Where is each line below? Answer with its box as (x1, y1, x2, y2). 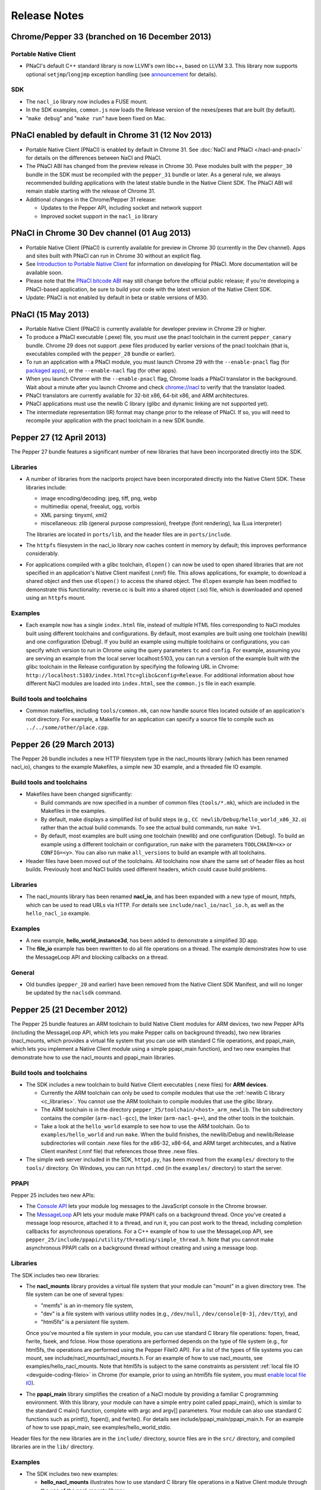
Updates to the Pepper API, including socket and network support (40, 204, 202, 212)
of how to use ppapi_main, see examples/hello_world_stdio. (26, 1424, 172, 1431)
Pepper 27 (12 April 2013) (11, 432, 106, 442)
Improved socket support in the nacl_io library (40, 212, 158, 220)
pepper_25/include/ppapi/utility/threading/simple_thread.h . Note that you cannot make (26, 1236, 274, 1243)
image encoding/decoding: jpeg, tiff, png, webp (40, 495, 158, 502)
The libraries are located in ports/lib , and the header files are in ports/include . (26, 530, 232, 538)
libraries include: (26, 483, 67, 491)
